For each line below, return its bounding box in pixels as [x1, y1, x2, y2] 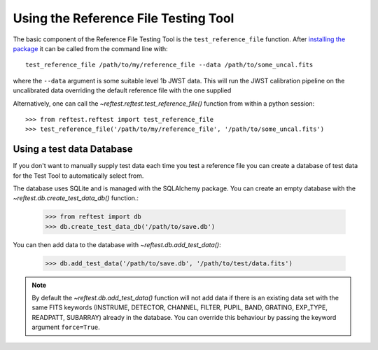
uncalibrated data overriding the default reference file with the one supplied [13, 86, 232, 94]
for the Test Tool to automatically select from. [13, 171, 144, 180]
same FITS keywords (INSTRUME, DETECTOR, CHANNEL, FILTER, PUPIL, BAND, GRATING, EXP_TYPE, [31, 303, 328, 311]
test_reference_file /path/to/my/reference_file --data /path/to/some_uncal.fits [25, 61, 314, 69]
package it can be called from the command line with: [13, 44, 168, 52]
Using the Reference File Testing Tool [13, 10, 234, 26]
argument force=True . [31, 323, 101, 332]
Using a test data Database [13, 143, 133, 155]
